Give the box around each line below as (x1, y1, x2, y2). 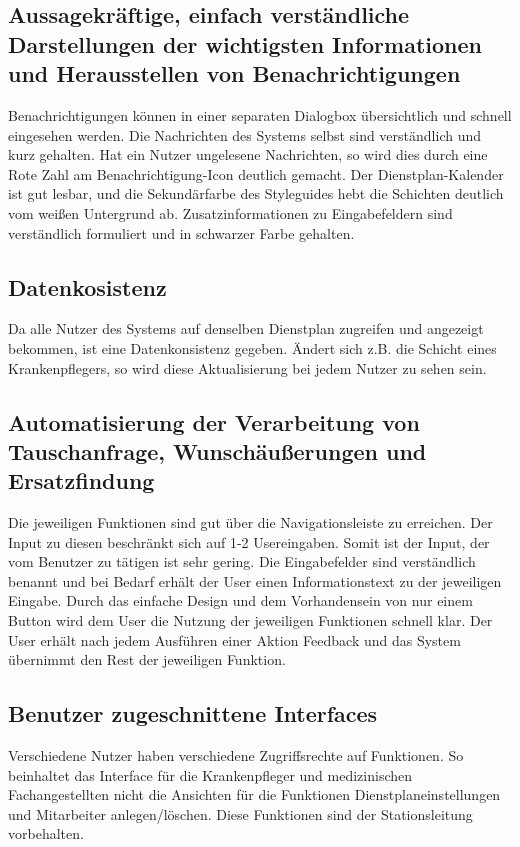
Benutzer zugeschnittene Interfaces (8, 698, 378, 729)
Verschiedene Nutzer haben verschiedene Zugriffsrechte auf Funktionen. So (8, 745, 464, 766)
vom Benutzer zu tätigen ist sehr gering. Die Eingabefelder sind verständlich (8, 551, 476, 572)
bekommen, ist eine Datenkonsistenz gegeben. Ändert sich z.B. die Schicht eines (8, 337, 497, 358)
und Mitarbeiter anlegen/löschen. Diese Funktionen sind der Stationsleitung (8, 803, 473, 824)
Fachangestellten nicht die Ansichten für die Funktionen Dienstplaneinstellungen (8, 784, 501, 805)
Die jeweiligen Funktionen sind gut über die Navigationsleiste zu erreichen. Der (8, 512, 493, 533)
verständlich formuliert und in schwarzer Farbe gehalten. (8, 222, 355, 243)
